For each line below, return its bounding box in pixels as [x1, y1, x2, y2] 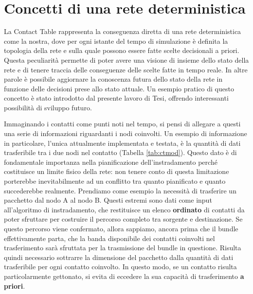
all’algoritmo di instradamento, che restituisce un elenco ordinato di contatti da [4, 204, 245, 214]
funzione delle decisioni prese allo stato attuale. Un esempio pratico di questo [4, 83, 234, 93]
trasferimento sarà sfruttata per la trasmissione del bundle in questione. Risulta [4, 242, 241, 253]
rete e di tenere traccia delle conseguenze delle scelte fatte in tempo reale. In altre [4, 64, 248, 74]
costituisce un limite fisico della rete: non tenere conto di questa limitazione [4, 166, 229, 176]
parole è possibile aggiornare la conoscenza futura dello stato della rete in [4, 74, 223, 84]
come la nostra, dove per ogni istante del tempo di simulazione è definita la [4, 35, 228, 46]
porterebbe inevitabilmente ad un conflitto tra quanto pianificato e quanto [4, 176, 226, 186]
